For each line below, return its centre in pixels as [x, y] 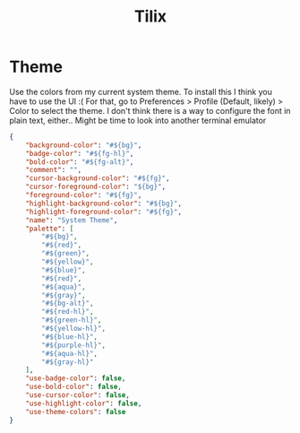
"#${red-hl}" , [68, 312]
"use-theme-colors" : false [76, 411]
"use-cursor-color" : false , [77, 395]
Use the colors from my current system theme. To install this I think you [141, 91]
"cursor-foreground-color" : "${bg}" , [96, 187]
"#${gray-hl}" [68, 362]
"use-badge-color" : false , [76, 378]
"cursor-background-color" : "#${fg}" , [98, 178]
